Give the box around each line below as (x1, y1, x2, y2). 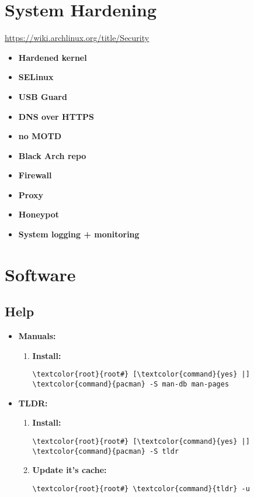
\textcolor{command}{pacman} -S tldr (32, 447, 179, 455)
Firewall (18, 169, 52, 181)
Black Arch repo (18, 149, 86, 161)
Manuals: (18, 330, 56, 342)
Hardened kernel (18, 51, 87, 63)
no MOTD (18, 130, 62, 142)
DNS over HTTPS (18, 110, 95, 122)
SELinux (18, 71, 54, 83)
